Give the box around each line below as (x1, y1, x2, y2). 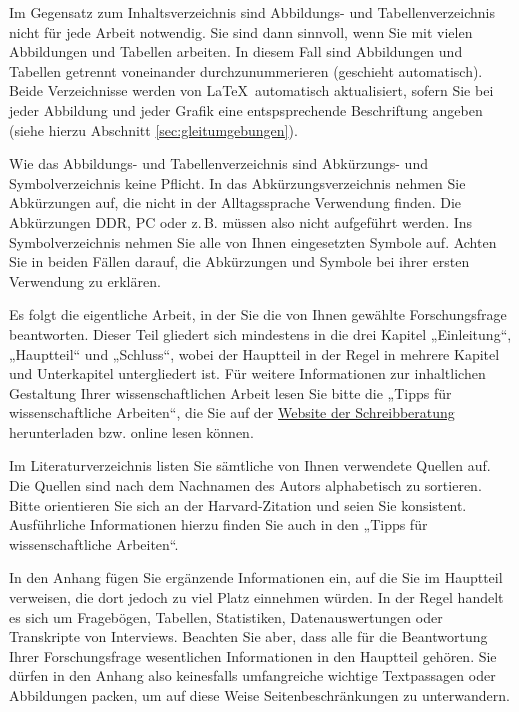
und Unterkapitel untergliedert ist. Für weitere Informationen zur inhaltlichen (9, 363, 486, 384)
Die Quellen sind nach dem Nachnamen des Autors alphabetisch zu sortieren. (9, 475, 482, 496)
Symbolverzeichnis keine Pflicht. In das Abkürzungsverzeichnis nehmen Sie (9, 172, 466, 193)
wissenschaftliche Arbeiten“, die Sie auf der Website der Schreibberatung (9, 402, 455, 423)
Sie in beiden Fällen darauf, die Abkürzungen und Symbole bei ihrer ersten (9, 251, 470, 272)
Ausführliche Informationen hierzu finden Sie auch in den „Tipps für (9, 514, 428, 535)
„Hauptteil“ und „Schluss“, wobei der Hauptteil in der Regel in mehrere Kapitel (9, 343, 500, 364)
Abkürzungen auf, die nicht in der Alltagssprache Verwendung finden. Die (9, 192, 462, 213)
